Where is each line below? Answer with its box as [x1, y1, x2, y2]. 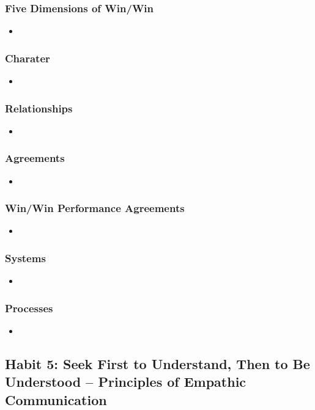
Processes [5, 300, 53, 315]
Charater [5, 50, 50, 65]
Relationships [5, 100, 73, 115]
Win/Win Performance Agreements [5, 200, 185, 216]
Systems [5, 250, 46, 265]
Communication [5, 390, 107, 409]
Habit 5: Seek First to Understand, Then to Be [5, 354, 310, 373]
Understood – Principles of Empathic [5, 372, 246, 391]
